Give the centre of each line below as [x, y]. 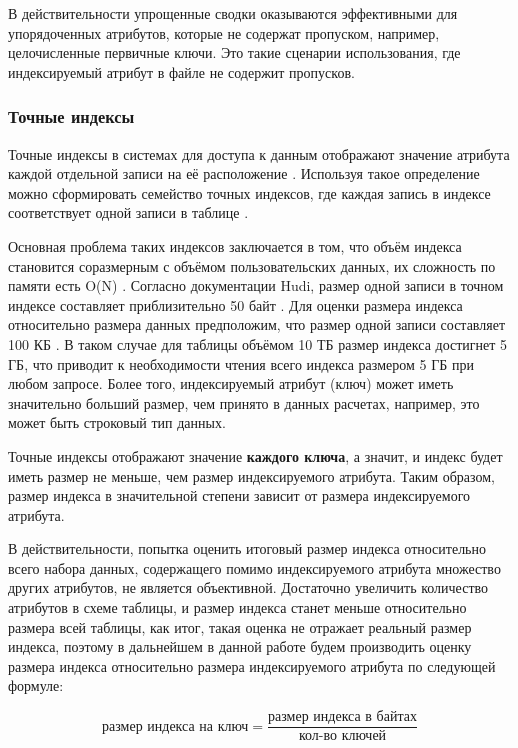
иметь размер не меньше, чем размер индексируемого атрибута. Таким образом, [251, 475]
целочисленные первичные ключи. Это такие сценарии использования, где [234, 52]
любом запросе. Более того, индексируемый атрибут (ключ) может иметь [231, 383]
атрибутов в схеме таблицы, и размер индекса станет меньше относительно [237, 607]
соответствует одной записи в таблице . [128, 212]
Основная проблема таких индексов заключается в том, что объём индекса [235, 245]
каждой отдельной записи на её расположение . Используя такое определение [244, 173]
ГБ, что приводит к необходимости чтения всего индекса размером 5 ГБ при [241, 363]
